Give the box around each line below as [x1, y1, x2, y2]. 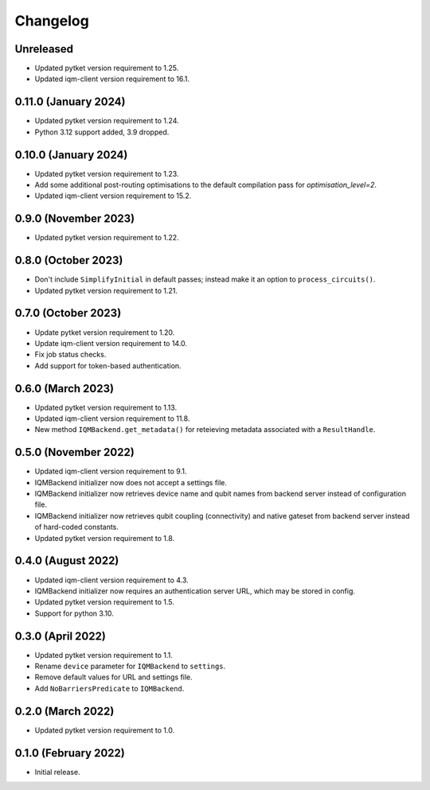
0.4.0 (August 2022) [14, 554, 119, 568]
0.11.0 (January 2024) [14, 95, 126, 109]
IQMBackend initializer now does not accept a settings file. [34, 477, 227, 487]
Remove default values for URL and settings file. [34, 672, 193, 682]
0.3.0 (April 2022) [14, 629, 107, 643]
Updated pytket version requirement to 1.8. [34, 533, 175, 543]
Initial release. [34, 767, 80, 776]
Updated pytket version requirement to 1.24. [34, 116, 179, 126]
